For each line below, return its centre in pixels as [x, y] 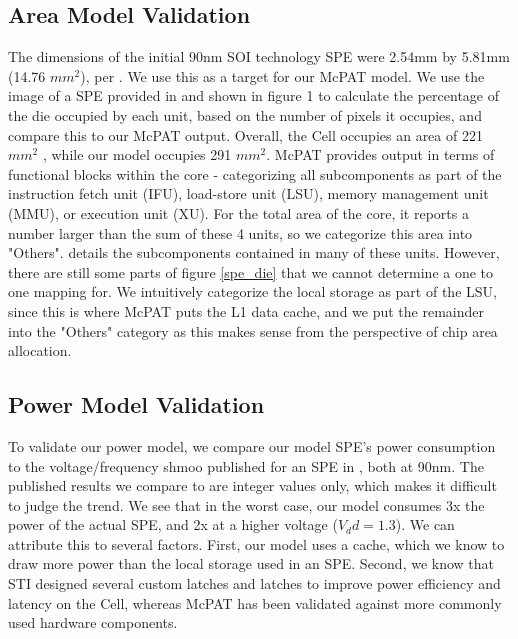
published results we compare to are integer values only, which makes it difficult [252, 485]
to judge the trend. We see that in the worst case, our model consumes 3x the [246, 504]
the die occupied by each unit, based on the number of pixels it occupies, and [245, 114]
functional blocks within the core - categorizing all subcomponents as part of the [255, 173]
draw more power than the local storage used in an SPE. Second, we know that [251, 563]
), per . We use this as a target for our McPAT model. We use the [282, 75]
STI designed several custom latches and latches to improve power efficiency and [254, 583]
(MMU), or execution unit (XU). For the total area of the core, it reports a [238, 212]
